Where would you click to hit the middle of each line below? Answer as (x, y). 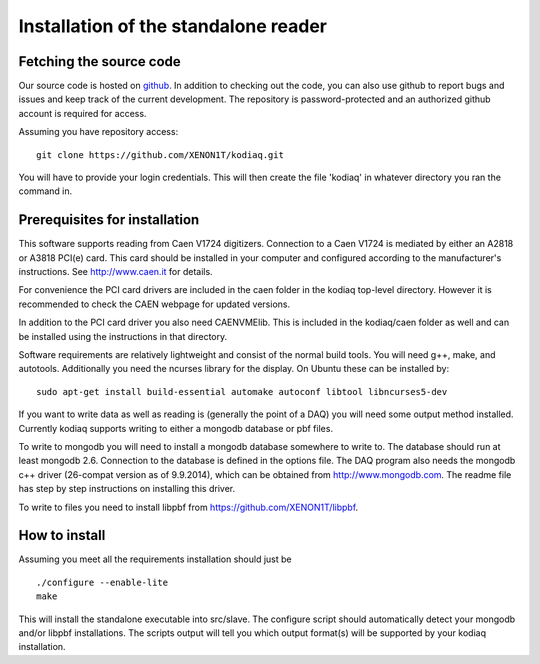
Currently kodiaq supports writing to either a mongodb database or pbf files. (176, 428)
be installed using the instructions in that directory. (123, 336)
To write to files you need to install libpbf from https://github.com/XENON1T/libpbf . (188, 507)
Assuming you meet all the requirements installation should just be (155, 559)
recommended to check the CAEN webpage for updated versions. (154, 304)
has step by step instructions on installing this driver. (126, 489)
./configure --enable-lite (102, 582)
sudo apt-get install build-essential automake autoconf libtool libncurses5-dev (242, 391)
